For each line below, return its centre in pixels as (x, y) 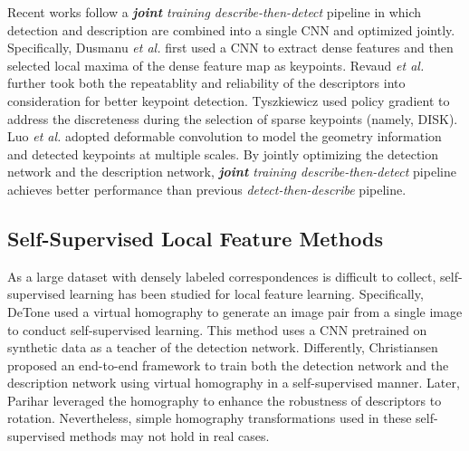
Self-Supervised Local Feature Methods (195, 238)
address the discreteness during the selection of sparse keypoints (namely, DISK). (233, 118)
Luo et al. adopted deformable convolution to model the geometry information (225, 136)
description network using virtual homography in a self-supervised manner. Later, (234, 383)
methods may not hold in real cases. (169, 436)
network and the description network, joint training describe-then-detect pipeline (232, 172)
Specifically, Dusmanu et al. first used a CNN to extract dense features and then (230, 48)
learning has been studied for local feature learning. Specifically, (246, 294)
